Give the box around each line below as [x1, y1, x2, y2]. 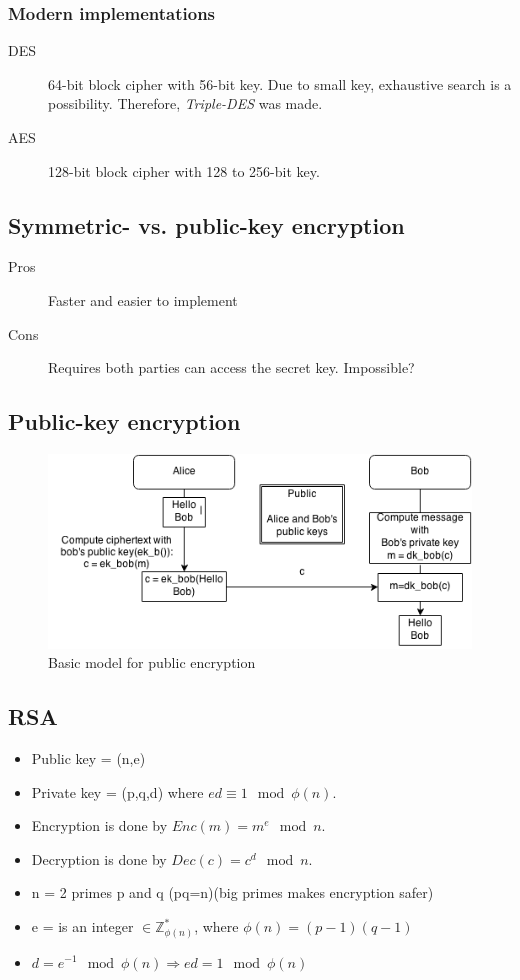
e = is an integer [31, 916, 134, 937]
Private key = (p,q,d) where [31, 781, 204, 802]
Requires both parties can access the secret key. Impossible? [48, 357, 415, 378]
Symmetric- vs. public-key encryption [8, 209, 405, 240]
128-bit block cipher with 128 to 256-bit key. [48, 160, 320, 181]
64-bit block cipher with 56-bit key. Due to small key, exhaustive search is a [48, 73, 512, 94]
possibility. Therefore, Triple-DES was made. [48, 93, 323, 114]
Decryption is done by [31, 848, 167, 869]
